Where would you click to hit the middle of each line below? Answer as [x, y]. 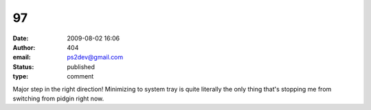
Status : [23, 67]
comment [80, 77]
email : [22, 57]
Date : [21, 38]
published [81, 67]
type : [21, 77]
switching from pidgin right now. [58, 98]
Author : [24, 47]
